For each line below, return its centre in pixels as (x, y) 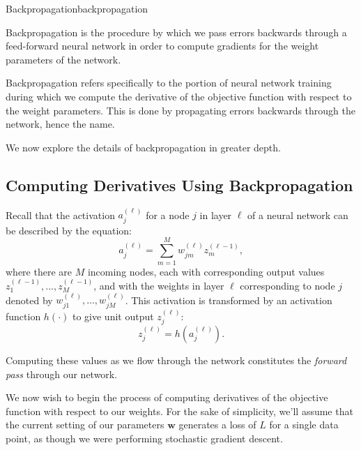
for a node (168, 215)
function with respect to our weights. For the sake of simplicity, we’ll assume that (179, 411)
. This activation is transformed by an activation (229, 300)
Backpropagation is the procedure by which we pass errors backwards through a (176, 32)
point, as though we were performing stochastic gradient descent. (144, 438)
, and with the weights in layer (159, 285)
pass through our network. (62, 374)
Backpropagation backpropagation (77, 8)
